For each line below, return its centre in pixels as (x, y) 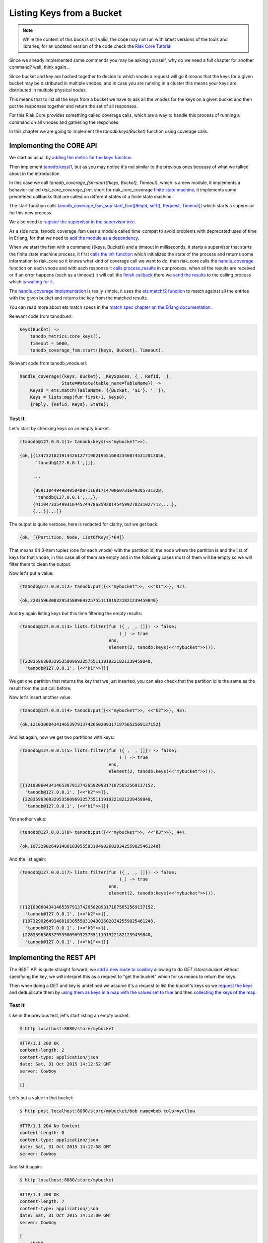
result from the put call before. (40, 688)
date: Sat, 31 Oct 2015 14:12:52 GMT (66, 1064)
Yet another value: (28, 819)
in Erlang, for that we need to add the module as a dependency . (74, 238)
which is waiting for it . (32, 282)
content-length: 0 (42, 1133)
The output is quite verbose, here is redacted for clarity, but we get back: (84, 524)
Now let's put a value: (32, 573)
